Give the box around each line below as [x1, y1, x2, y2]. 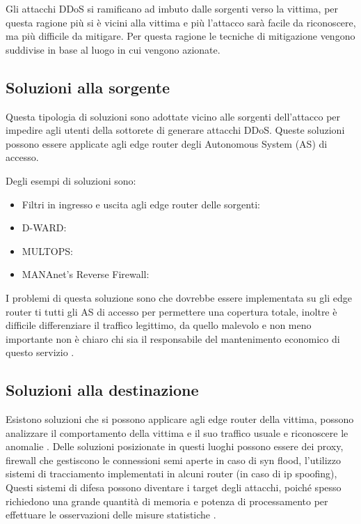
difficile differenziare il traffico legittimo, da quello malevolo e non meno [6, 318, 312, 332]
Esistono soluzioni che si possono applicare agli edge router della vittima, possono [6, 412, 354, 426]
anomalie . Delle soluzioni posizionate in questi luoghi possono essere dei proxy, [6, 439, 344, 454]
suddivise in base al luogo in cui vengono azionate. [6, 42, 220, 56]
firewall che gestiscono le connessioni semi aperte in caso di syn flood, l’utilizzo [6, 452, 342, 467]
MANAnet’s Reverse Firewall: [22, 267, 150, 282]
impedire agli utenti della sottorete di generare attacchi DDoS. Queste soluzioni [6, 123, 345, 137]
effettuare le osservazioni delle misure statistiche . [6, 507, 216, 522]
